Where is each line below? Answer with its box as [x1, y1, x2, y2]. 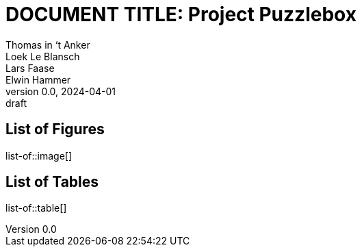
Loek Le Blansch [5, 50, 80, 62]
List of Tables [5, 173, 99, 191]
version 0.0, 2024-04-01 [5, 85, 116, 97]
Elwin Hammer [5, 73, 71, 86]
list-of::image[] [5, 149, 73, 162]
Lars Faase [5, 62, 55, 74]
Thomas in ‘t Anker [5, 38, 90, 51]
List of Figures [5, 121, 105, 138]
